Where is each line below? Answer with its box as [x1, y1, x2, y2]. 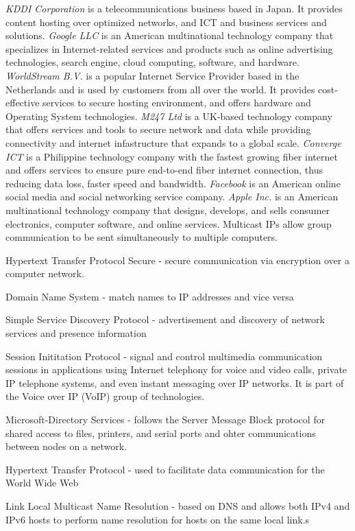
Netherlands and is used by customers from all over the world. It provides [5, 82, 315, 96]
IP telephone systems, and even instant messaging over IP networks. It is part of [5, 375, 344, 390]
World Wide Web [5, 475, 79, 490]
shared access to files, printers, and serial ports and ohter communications [5, 425, 316, 440]
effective [5, 95, 40, 110]
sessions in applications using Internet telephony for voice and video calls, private [5, 362, 347, 377]
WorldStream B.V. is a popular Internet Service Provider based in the [5, 68, 299, 82]
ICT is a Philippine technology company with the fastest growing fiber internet [5, 149, 338, 163]
